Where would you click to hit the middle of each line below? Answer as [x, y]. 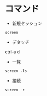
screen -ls [16, 71]
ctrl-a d [13, 52]
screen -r [15, 90]
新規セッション [27, 23]
